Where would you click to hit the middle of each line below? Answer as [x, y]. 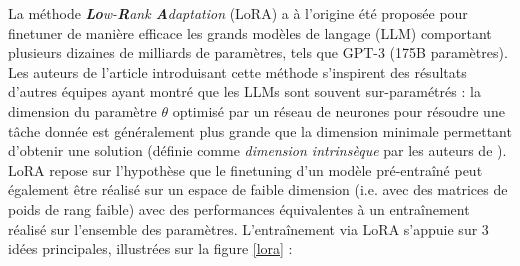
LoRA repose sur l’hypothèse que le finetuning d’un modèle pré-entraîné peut [245, 169]
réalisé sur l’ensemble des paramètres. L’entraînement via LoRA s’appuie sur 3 [248, 228]
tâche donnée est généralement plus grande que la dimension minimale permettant [260, 130]
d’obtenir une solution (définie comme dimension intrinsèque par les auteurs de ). [257, 150]
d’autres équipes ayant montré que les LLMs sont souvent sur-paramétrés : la [244, 91]
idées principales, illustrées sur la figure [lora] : [150, 248]
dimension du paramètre [82, 110]
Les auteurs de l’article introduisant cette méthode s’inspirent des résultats [237, 71]
